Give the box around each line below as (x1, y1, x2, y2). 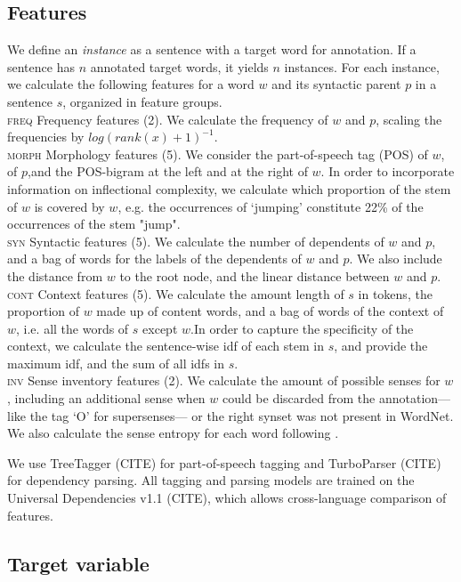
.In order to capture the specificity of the (190, 319, 414, 337)
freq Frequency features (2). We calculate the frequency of (7, 109, 328, 128)
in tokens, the (358, 284, 433, 303)
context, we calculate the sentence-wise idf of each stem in (7, 336, 324, 355)
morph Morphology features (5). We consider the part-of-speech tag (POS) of (7, 144, 428, 163)
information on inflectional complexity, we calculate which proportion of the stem (7, 179, 451, 198)
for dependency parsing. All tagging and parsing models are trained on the (7, 471, 415, 489)
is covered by (34, 197, 105, 215)
